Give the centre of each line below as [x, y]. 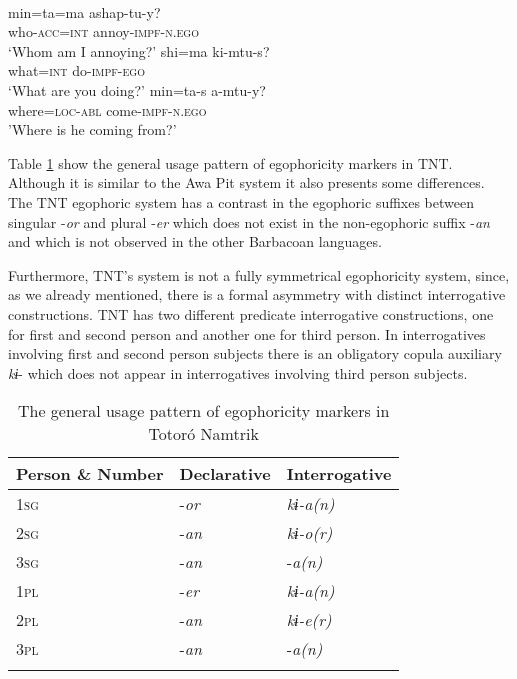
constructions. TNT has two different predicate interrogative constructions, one [251, 313]
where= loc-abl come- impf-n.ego [107, 109]
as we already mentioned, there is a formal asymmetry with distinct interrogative [257, 294]
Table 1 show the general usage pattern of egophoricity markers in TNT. [230, 162]
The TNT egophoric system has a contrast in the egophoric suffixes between [241, 201]
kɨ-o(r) [309, 533]
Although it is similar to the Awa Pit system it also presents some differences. [246, 182]
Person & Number [90, 474]
